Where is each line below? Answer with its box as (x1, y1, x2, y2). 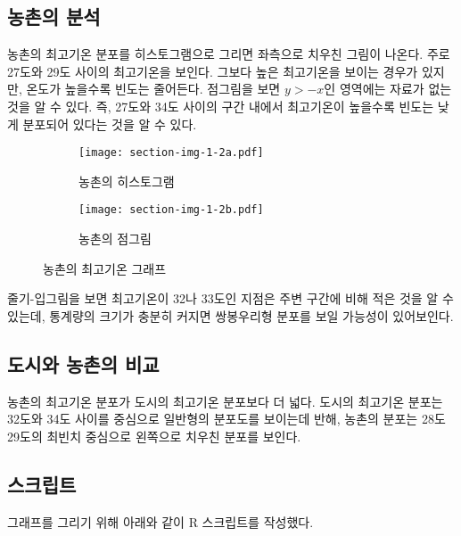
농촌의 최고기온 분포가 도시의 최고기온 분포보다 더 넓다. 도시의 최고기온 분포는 (7, 392, 443, 410)
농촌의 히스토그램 (78, 171, 175, 190)
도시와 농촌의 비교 (7, 350, 160, 377)
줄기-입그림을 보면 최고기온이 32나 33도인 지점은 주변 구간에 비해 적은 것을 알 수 (7, 289, 454, 308)
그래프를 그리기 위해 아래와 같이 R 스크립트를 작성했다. (7, 512, 314, 531)
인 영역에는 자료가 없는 (324, 79, 452, 98)
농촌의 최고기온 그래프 (43, 259, 167, 277)
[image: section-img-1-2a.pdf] (78, 146, 264, 160)
